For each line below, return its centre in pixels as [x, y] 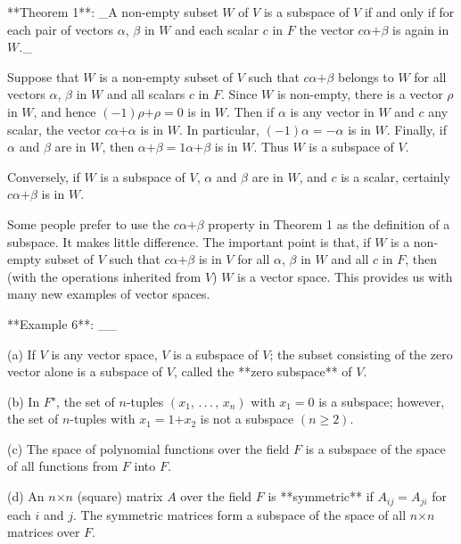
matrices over [44, 532]
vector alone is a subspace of [85, 371]
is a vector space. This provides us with [345, 276]
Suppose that [43, 76]
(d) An [26, 496]
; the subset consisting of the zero [361, 354]
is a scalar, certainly [395, 176]
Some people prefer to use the [89, 223]
